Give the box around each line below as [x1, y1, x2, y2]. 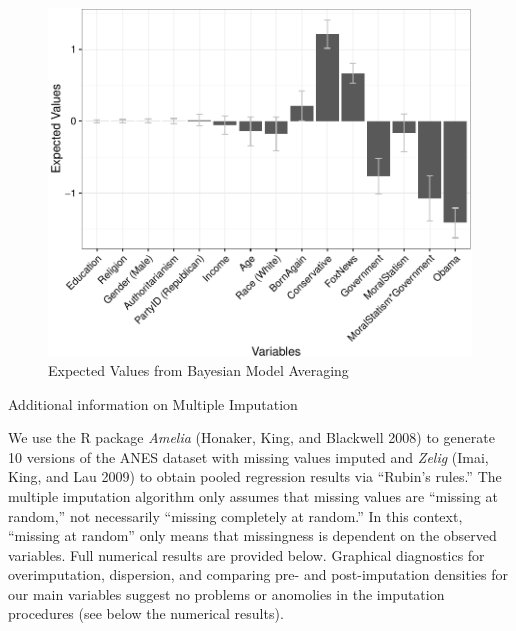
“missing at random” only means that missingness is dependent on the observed [8, 525, 497, 546]
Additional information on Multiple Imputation [8, 393, 298, 414]
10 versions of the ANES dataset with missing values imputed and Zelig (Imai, [8, 446, 489, 467]
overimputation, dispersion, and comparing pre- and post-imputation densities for [8, 564, 508, 585]
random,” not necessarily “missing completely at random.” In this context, [8, 505, 463, 526]
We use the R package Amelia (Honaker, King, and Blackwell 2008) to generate [8, 427, 495, 448]
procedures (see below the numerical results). [8, 603, 284, 624]
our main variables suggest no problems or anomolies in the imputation [8, 583, 445, 604]
